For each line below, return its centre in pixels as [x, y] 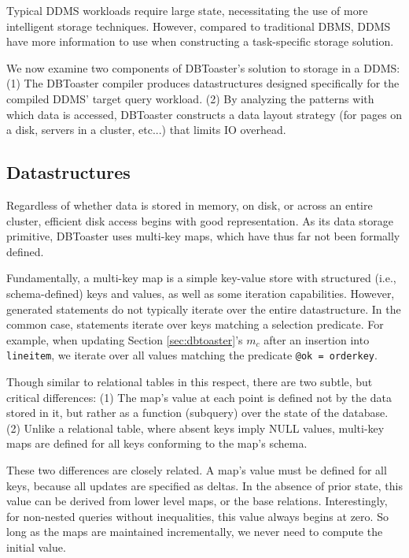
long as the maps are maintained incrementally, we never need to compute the [195, 532]
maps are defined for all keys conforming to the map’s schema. [157, 443]
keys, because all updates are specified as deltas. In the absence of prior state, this [204, 485]
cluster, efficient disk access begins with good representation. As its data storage [200, 220]
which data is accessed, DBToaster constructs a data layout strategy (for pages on [204, 114]
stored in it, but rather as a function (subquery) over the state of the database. [197, 413]
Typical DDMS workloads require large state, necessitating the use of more [187, 10]
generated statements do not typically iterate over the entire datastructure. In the [204, 309]
